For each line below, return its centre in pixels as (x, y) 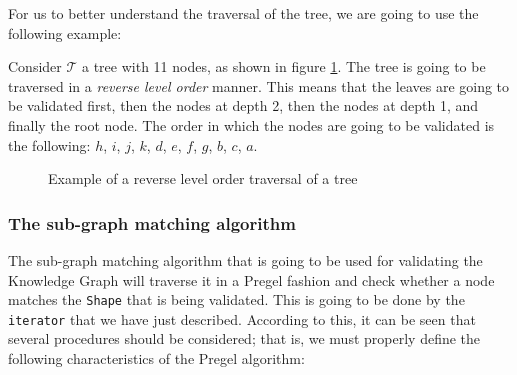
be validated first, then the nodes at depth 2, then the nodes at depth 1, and (243, 105)
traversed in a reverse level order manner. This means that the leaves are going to (259, 85)
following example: (65, 32)
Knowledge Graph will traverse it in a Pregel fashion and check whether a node (251, 279)
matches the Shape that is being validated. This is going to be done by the (236, 299)
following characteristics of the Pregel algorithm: (156, 358)
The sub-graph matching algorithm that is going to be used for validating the (245, 259)
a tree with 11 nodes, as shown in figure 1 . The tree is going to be (283, 66)
